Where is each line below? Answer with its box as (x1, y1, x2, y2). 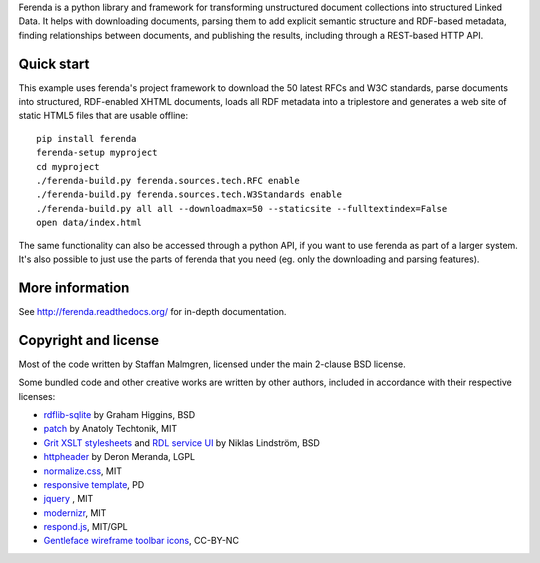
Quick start (18, 55, 90, 72)
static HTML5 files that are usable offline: (18, 110, 189, 122)
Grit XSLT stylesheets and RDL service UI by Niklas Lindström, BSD (43, 436, 320, 449)
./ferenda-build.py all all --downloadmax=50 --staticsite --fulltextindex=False (36, 203, 448, 214)
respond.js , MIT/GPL (43, 521, 129, 533)
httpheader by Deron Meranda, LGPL (43, 451, 195, 463)
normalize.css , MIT (43, 465, 122, 477)
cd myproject (36, 161, 100, 172)
